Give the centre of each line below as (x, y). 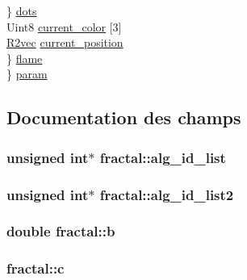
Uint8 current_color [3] (64, 26)
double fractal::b (61, 231)
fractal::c (36, 268)
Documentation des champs (124, 117)
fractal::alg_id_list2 (167, 194)
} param (27, 74)
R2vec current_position (65, 42)
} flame (25, 58)
